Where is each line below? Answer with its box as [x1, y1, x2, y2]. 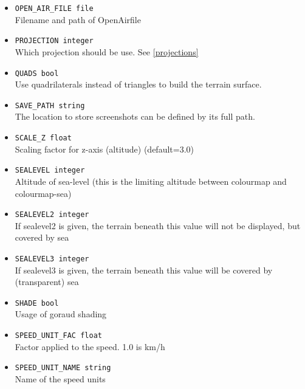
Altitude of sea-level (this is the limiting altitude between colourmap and [15, 174, 287, 187]
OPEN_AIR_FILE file [15, 4, 94, 13]
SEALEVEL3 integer [15, 254, 89, 263]
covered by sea [15, 231, 69, 244]
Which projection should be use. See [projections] [15, 45, 199, 58]
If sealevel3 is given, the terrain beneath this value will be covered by [15, 263, 273, 276]
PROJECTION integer [15, 36, 94, 46]
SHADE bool [15, 298, 59, 308]
